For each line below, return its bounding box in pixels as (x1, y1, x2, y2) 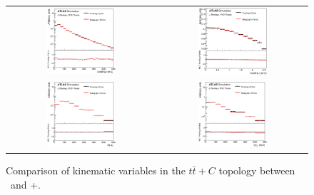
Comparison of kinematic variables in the (6, 163, 186, 178)
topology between (218, 163, 295, 178)
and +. (10, 176, 41, 191)
